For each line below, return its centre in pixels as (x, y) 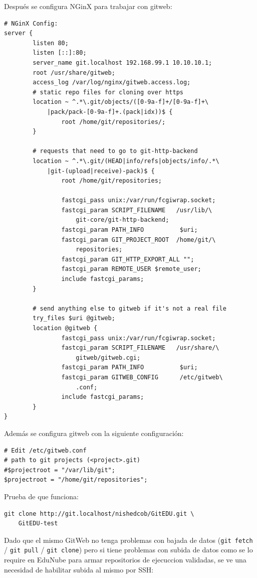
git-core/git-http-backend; (122, 220)
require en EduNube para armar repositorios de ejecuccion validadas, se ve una (125, 559)
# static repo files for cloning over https (108, 92)
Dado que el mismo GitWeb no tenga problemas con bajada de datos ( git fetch (128, 540)
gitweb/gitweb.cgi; (108, 357)
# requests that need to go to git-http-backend (115, 151)
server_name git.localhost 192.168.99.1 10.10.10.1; (122, 62)
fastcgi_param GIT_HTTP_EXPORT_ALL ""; (128, 259)
